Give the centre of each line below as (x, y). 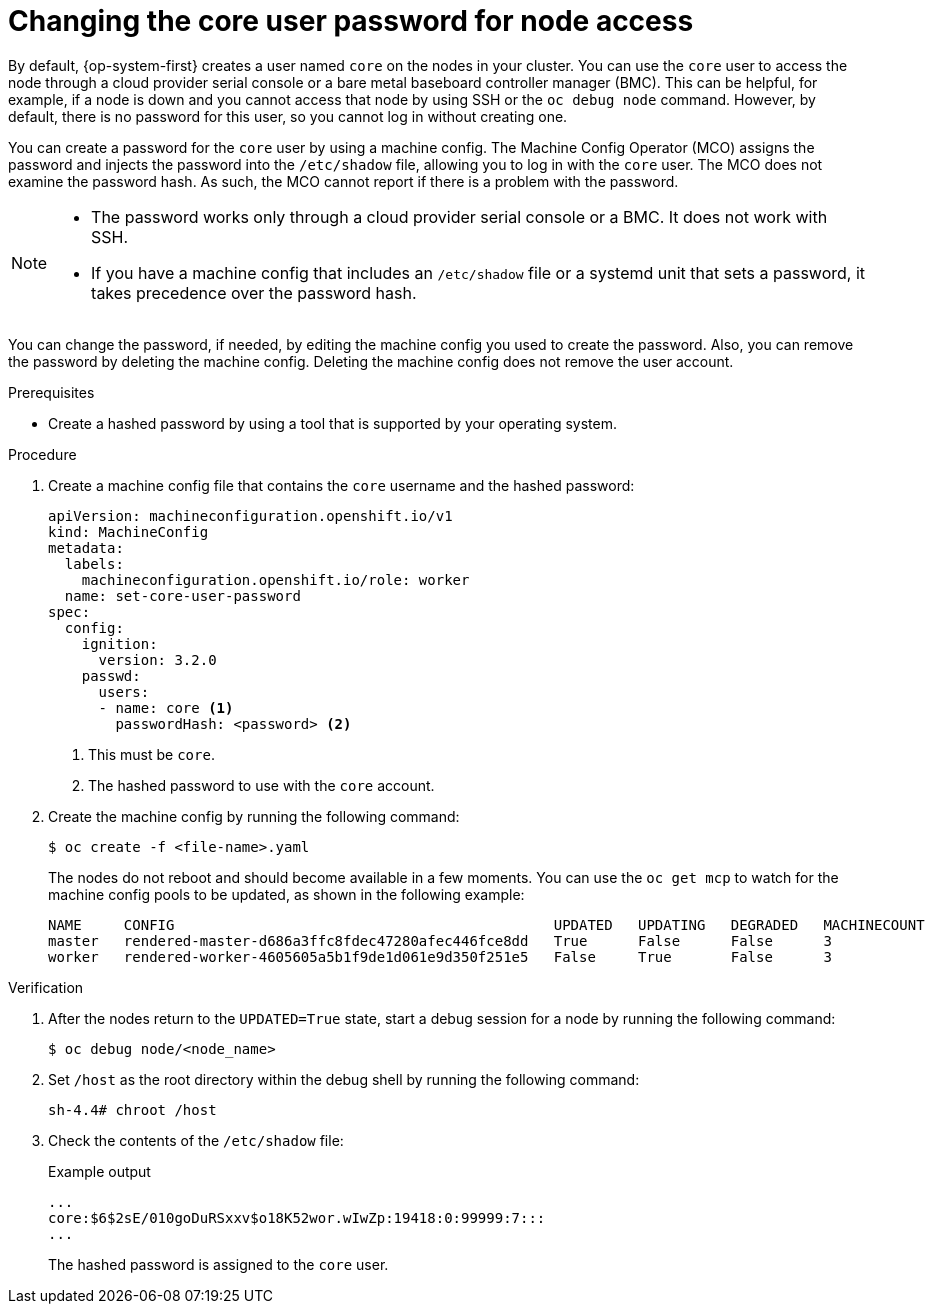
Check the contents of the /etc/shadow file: (196, 1140)
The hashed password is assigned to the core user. (218, 1264)
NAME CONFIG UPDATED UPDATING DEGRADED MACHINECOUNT (486, 924)
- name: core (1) (166, 707)
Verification (46, 987)
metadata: (86, 547)
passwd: (111, 675)
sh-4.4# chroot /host (132, 1109)
